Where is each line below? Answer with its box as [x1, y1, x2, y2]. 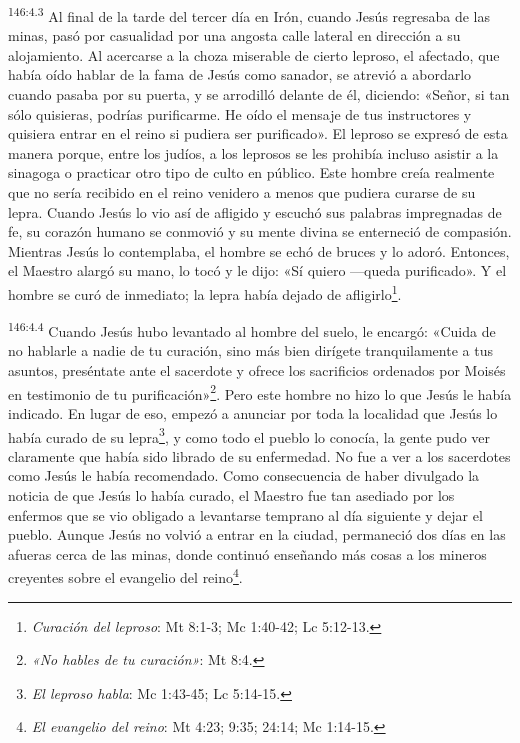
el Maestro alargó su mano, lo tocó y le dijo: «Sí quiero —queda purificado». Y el [8, 260, 507, 281]
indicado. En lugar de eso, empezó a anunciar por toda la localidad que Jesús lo [8, 402, 498, 423]
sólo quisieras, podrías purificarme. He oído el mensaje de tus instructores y [8, 103, 472, 124]
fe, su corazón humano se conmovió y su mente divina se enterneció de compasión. [8, 221, 512, 242]
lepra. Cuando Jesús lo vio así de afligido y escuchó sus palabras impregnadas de [8, 201, 502, 222]
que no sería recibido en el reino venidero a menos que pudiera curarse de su [8, 182, 476, 202]
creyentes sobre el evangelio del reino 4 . [8, 564, 243, 587]
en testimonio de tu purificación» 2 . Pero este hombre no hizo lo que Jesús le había [8, 380, 512, 404]
